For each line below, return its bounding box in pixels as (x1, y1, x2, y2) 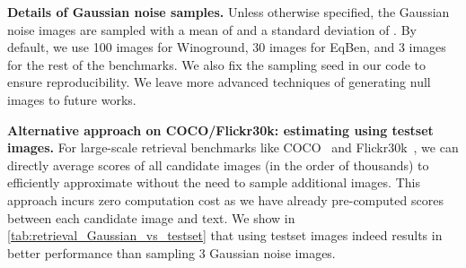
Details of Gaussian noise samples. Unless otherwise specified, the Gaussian (7, 3, 450, 21)
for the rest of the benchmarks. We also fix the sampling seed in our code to (7, 55, 426, 73)
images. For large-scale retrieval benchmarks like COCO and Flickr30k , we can (7, 138, 459, 157)
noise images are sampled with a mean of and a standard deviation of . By (7, 20, 417, 39)
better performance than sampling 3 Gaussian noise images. (7, 243, 336, 262)
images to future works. (7, 90, 136, 108)
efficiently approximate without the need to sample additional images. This (7, 173, 420, 192)
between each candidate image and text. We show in (7, 208, 295, 227)
